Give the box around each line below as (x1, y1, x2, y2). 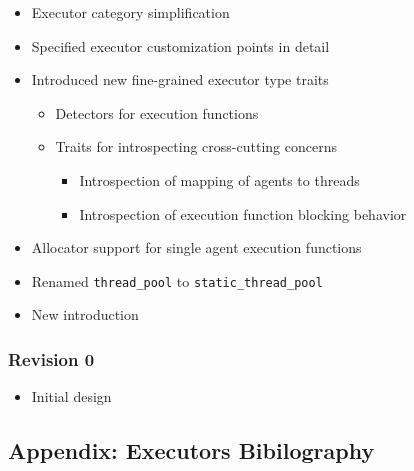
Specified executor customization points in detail (31, 35, 330, 56)
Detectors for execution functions (55, 102, 259, 123)
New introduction (31, 304, 139, 325)
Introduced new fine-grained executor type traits (31, 69, 329, 90)
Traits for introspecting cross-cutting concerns (55, 136, 337, 157)
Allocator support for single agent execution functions (31, 237, 362, 258)
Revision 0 (8, 346, 95, 371)
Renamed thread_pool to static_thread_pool (31, 270, 323, 291)
